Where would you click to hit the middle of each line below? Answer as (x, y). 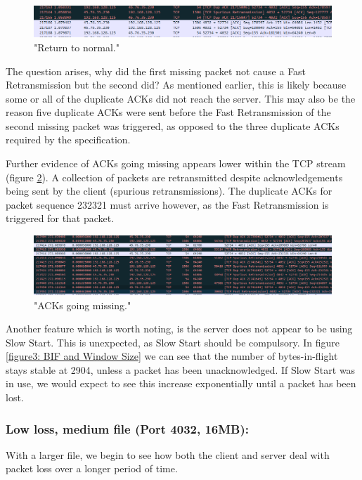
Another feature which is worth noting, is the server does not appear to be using (179, 329)
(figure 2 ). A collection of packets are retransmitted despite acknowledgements (174, 177)
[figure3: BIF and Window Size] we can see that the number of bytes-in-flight (172, 356)
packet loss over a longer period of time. (92, 468)
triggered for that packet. (60, 218)
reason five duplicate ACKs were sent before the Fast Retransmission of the (168, 112)
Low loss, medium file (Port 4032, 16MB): (128, 428)
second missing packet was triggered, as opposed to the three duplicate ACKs (173, 125)
